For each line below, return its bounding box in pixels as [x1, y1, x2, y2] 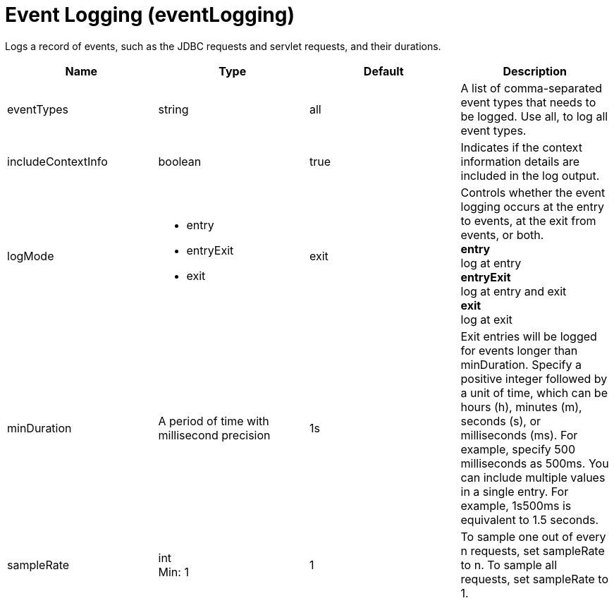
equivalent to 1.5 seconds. [460, 512, 599, 527]
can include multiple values [460, 470, 606, 485]
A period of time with [158, 413, 269, 428]
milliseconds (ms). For [460, 427, 578, 442]
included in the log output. [460, 168, 600, 183]
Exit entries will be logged [460, 329, 597, 343]
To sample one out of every [460, 529, 606, 544]
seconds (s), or [460, 413, 541, 428]
